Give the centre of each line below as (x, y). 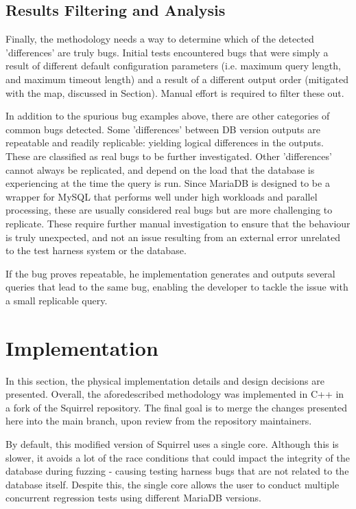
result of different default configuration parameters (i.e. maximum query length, (173, 66)
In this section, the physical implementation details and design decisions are (165, 380)
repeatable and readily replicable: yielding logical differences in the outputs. (165, 143)
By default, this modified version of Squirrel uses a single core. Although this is (172, 443)
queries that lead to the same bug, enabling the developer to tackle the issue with (177, 287)
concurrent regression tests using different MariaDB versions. (133, 498)
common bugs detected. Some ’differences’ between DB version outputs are (163, 129)
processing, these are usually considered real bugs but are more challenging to (169, 210)
